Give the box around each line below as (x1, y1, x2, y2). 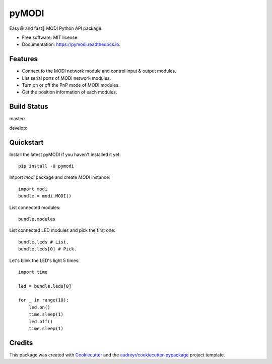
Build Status (9, 102, 48, 111)
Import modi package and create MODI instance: (9, 174, 110, 180)
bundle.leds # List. (18, 239, 69, 245)
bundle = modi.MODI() (18, 193, 72, 199)
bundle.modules (18, 216, 56, 222)
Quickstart (9, 138, 44, 146)
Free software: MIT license (22, 34, 78, 40)
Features (9, 55, 38, 63)
